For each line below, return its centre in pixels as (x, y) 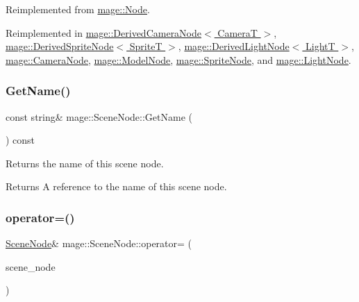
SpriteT (146, 46)
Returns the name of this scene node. (85, 163)
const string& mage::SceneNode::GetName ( (99, 116)
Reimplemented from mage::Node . (78, 9)
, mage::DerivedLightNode (234, 46)
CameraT (237, 32)
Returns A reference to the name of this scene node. (116, 186)
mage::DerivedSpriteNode (60, 46)
